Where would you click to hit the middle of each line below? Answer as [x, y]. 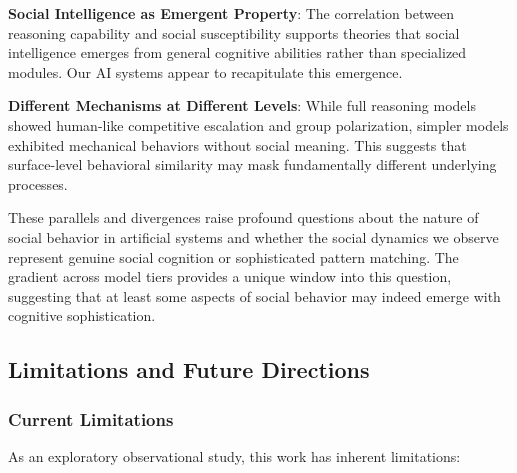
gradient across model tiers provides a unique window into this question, [230, 276]
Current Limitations [91, 418]
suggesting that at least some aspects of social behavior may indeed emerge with [254, 295]
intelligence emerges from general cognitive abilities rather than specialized [237, 52]
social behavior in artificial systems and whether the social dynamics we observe [253, 236]
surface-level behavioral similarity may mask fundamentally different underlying [252, 164]
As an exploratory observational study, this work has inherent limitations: [234, 455]
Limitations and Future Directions [189, 369]
